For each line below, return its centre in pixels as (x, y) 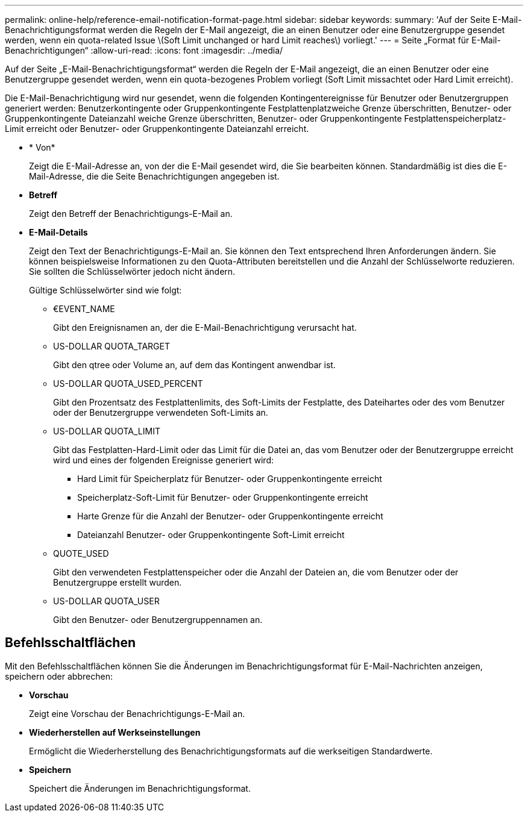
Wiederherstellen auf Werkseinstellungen (115, 732)
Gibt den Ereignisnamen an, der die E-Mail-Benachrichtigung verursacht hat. (205, 327)
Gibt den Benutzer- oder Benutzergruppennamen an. (158, 620)
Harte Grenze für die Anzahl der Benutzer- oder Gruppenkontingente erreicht (230, 516)
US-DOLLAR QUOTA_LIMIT (107, 431)
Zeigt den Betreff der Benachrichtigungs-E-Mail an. (131, 214)
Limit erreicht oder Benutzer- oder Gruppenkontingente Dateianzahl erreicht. (157, 129)
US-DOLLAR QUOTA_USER (106, 601)
